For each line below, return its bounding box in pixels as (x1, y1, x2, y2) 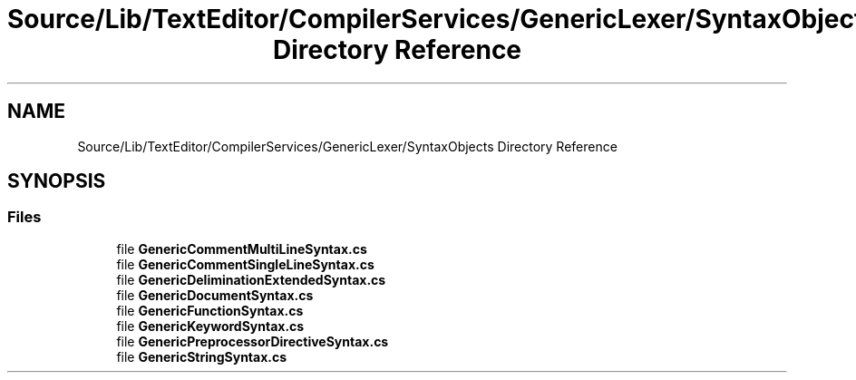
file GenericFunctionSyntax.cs (116, 302, 304, 318)
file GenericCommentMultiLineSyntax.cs (116, 240, 367, 257)
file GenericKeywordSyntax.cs (116, 317, 305, 334)
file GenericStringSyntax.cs (116, 348, 287, 365)
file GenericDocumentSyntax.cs (116, 287, 314, 303)
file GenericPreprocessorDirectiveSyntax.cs (116, 333, 389, 349)
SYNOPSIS (7, 170, 106, 193)
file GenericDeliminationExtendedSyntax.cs (116, 271, 386, 287)
